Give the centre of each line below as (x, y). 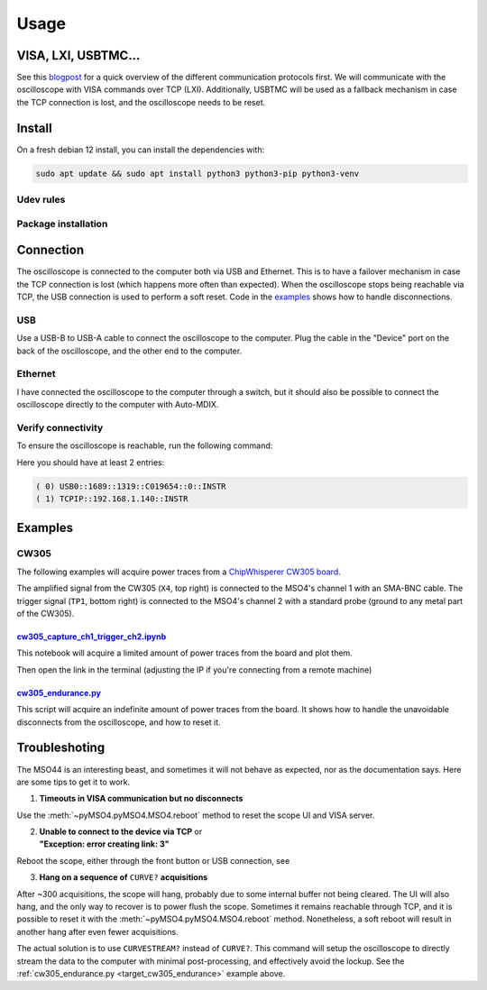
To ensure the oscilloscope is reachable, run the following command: (145, 445)
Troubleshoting (61, 748)
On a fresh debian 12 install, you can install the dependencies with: (141, 150)
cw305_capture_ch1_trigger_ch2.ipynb (92, 637)
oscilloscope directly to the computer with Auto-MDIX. (118, 405)
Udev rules (41, 200)
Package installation (62, 224)
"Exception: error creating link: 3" (104, 844)
